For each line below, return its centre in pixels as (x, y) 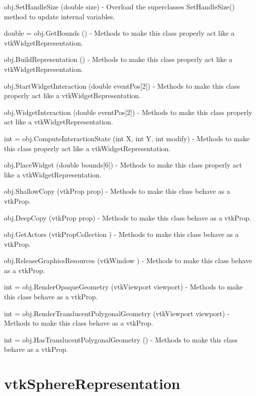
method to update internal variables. (60, 16)
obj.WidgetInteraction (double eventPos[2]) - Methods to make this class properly (128, 112)
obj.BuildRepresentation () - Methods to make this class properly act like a (118, 59)
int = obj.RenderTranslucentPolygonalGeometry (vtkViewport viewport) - (117, 313)
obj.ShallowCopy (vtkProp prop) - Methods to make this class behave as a (117, 191)
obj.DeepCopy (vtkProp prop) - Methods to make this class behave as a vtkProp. (128, 217)
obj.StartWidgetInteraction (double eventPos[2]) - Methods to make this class (122, 85)
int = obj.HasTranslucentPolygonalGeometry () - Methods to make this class (121, 339)
